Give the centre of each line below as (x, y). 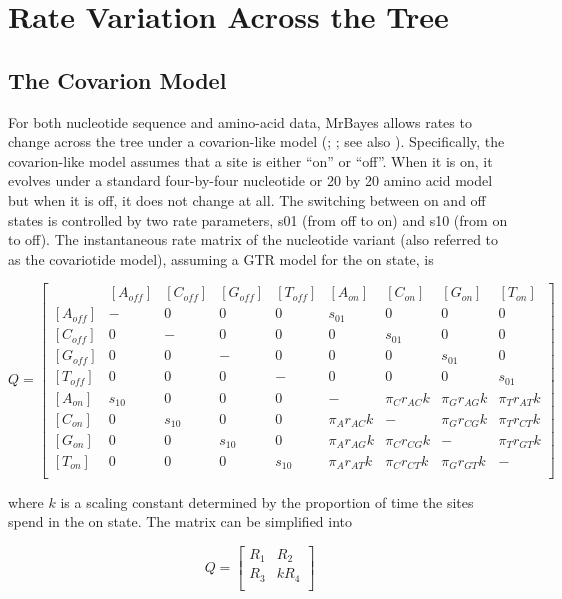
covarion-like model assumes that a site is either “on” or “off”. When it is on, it (250, 160)
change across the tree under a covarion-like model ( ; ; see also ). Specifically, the (256, 141)
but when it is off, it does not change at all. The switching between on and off (247, 199)
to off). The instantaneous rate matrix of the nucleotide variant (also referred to (253, 239)
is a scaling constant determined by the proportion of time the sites (267, 501)
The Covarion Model (117, 79)
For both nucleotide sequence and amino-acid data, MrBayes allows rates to (240, 121)
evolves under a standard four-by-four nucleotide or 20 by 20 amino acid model (250, 180)
